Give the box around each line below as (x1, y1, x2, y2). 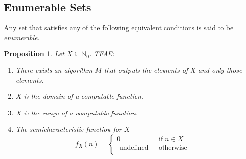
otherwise (159, 144, 187, 151)
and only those (198, 65, 242, 75)
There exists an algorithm (15, 65, 93, 75)
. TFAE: (89, 48, 115, 59)
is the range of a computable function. (24, 107, 138, 117)
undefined (119, 144, 149, 151)
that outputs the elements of (104, 65, 188, 75)
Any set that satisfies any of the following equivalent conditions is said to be (4, 23, 234, 33)
